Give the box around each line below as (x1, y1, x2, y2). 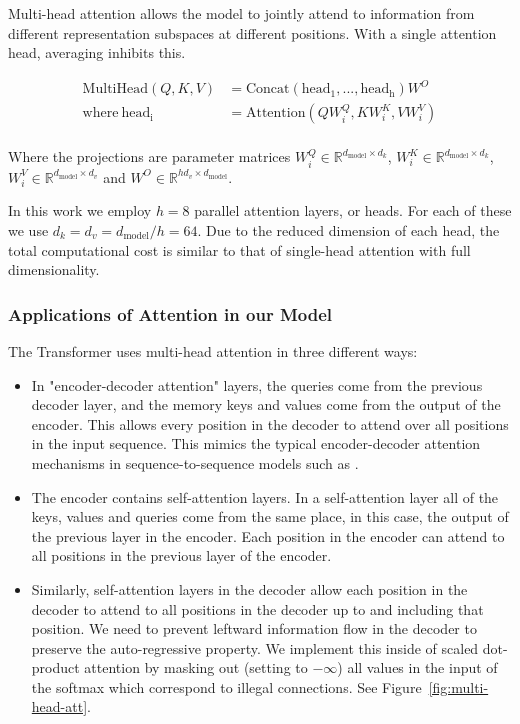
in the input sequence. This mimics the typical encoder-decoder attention (31, 433, 481, 454)
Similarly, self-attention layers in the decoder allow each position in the (31, 578, 468, 599)
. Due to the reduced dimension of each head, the (197, 219, 500, 240)
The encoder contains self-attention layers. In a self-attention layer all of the (31, 486, 499, 507)
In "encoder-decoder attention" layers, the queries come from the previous (31, 374, 483, 395)
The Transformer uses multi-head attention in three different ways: (8, 340, 418, 361)
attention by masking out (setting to (84, 657, 308, 678)
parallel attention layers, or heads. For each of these (194, 200, 512, 221)
